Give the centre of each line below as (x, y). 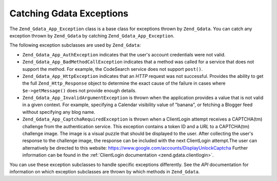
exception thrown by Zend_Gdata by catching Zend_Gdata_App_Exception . (92, 35)
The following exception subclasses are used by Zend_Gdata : (75, 45)
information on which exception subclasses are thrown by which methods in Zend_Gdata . (105, 171)
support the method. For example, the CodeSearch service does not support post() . (113, 69)
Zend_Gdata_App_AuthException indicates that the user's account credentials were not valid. (124, 54)
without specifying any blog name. (59, 112)
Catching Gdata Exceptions (69, 13)
